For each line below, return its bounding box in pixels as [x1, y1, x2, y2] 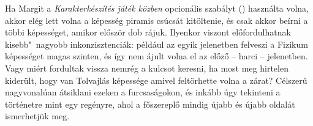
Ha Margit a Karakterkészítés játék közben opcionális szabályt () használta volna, [5, 2, 309, 14]
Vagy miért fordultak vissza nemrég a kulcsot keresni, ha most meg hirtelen [5, 61, 288, 74]
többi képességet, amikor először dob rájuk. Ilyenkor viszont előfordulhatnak [5, 26, 291, 39]
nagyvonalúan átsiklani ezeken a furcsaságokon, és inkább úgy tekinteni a [5, 86, 281, 98]
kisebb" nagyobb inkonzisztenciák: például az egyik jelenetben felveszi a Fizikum [5, 37, 308, 50]
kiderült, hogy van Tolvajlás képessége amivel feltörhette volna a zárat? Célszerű [5, 73, 307, 86]
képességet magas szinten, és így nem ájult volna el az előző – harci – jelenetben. [5, 50, 308, 62]
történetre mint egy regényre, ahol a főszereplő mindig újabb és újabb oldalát [5, 97, 295, 110]
